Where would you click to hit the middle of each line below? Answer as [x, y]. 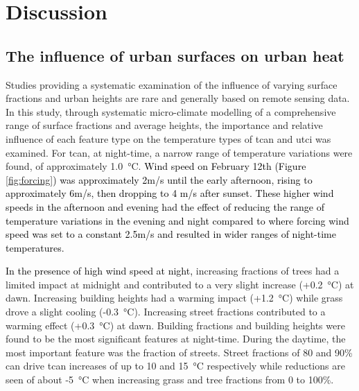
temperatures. [35, 247]
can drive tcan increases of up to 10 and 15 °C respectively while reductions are [175, 366]
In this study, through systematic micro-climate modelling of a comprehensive [171, 111]
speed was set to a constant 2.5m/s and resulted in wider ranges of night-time [171, 234]
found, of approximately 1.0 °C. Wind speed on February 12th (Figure [156, 166]
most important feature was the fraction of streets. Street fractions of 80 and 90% [179, 352]
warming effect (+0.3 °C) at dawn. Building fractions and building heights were [175, 325]
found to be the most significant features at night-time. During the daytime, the [176, 339]
